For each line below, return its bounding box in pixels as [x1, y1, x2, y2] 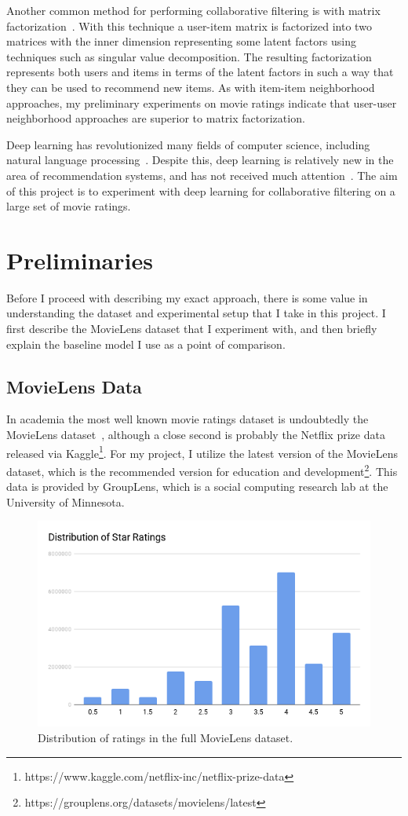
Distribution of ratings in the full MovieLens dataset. [38, 730, 293, 746]
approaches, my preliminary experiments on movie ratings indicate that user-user [6, 94, 397, 111]
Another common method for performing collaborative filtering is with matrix [6, 2, 381, 18]
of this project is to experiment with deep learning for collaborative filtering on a [6, 182, 395, 199]
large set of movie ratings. [6, 198, 131, 214]
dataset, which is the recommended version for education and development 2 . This [6, 460, 398, 479]
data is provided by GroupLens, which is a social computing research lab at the [6, 478, 388, 495]
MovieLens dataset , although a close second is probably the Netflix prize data [6, 426, 385, 443]
